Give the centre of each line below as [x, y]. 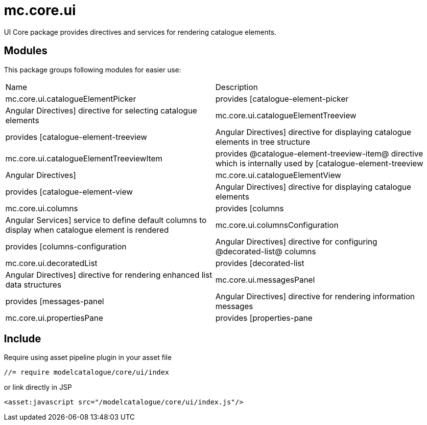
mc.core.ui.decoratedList [51, 263]
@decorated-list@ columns [266, 251]
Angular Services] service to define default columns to [106, 220]
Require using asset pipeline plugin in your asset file [88, 358]
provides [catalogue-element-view [69, 191]
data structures [34, 284]
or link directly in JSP [38, 387]
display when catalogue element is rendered [87, 230]
